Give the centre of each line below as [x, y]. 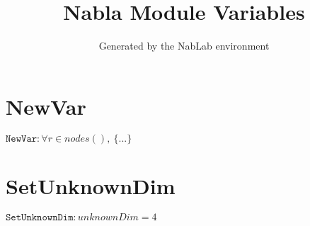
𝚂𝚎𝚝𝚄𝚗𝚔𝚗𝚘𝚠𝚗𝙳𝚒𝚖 [40, 217]
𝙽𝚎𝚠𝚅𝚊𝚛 [22, 139]
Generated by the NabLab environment [184, 46]
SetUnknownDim [91, 185]
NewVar [46, 106]
